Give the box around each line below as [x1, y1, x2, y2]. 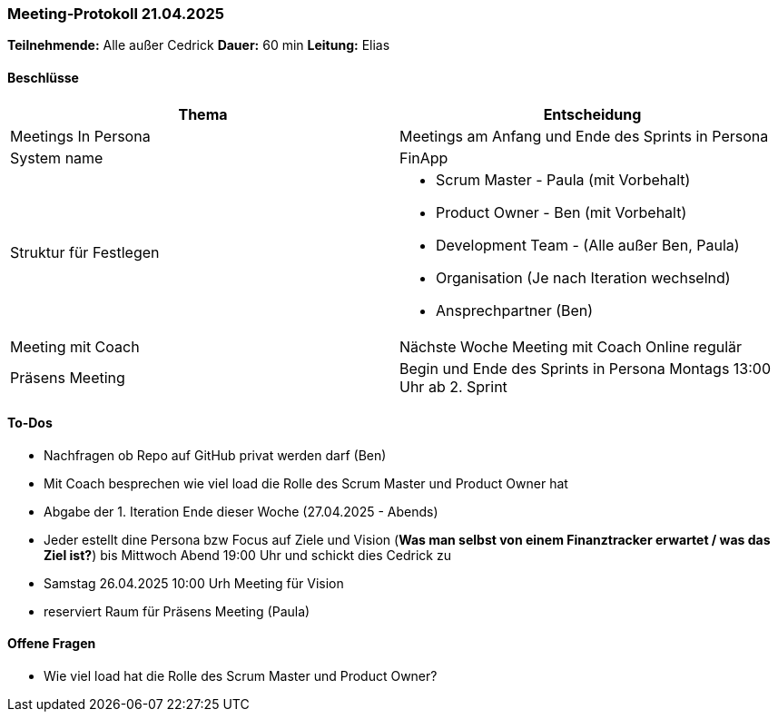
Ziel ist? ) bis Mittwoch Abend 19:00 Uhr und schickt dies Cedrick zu [44, 547, 451, 563]
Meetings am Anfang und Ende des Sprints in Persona [399, 126, 769, 145]
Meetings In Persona [10, 126, 151, 145]
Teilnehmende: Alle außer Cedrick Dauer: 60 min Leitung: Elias [7, 37, 390, 54]
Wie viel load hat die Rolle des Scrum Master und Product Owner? [44, 668, 438, 685]
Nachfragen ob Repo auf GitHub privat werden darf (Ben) [44, 447, 387, 463]
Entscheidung [543, 104, 642, 123]
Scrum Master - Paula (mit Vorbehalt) [436, 170, 691, 189]
